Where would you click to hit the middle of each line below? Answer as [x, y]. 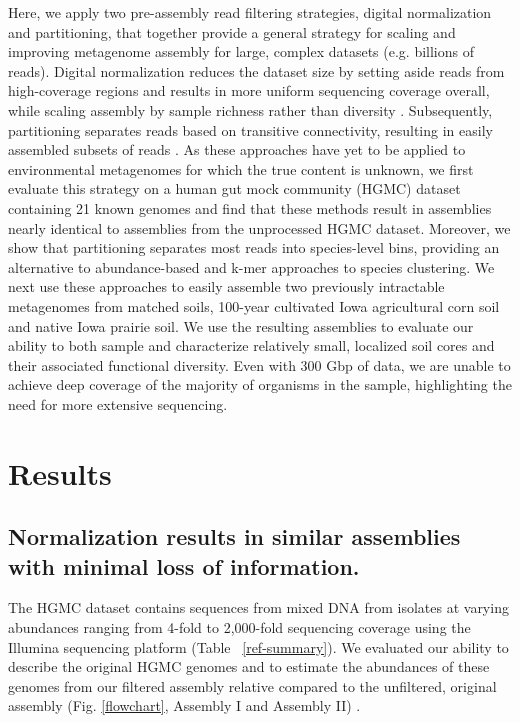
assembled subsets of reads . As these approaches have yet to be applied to [237, 149]
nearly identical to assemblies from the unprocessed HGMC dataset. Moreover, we [259, 227]
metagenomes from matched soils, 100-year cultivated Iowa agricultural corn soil [254, 305]
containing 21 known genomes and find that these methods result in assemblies [250, 207]
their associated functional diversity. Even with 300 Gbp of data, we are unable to [259, 364]
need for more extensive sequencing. [118, 403]
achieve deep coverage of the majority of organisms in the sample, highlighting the [260, 384]
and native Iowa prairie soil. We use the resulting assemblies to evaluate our [241, 325]
